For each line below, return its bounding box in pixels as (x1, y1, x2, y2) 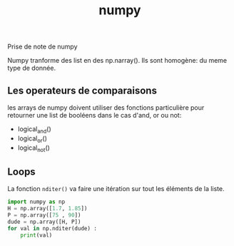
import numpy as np (7, 198, 66, 205)
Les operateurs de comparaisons (7, 84, 157, 96)
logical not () (17, 143, 50, 153)
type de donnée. (7, 63, 56, 73)
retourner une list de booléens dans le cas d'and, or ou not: (7, 111, 182, 119)
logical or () (17, 134, 48, 144)
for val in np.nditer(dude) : (7, 225, 98, 232)
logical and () (17, 125, 51, 135)
